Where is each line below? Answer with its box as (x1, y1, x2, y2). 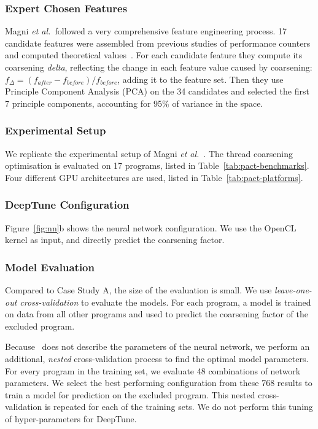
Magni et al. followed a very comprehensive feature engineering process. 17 (5, 25, 287, 37)
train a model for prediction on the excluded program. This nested (5, 388, 255, 401)
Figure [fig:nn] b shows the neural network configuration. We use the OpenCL (5, 221, 297, 234)
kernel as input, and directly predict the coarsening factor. (5, 233, 225, 246)
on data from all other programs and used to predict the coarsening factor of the (5, 307, 309, 320)
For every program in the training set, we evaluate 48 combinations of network (5, 364, 301, 377)
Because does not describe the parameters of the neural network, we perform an (5, 340, 310, 353)
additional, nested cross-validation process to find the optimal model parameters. (5, 352, 309, 365)
